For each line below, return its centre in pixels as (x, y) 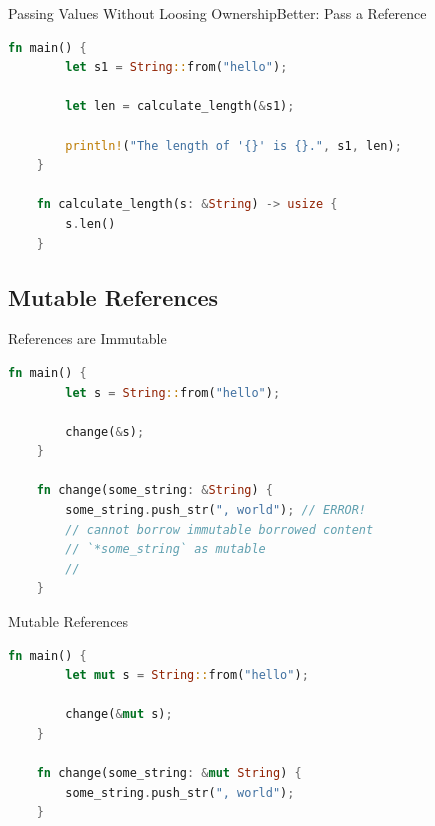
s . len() (90, 223)
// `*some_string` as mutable (165, 549)
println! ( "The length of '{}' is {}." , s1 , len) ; (233, 145)
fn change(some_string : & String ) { (154, 490)
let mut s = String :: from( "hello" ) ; (187, 675)
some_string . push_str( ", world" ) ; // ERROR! (216, 510)
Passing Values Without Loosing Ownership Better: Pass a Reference (217, 13)
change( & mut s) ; (119, 714)
